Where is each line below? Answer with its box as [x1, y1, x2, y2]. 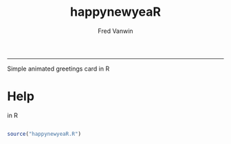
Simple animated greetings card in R [7, 64, 110, 73]
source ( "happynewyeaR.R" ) [7, 130, 81, 137]
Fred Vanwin [98, 27, 133, 35]
